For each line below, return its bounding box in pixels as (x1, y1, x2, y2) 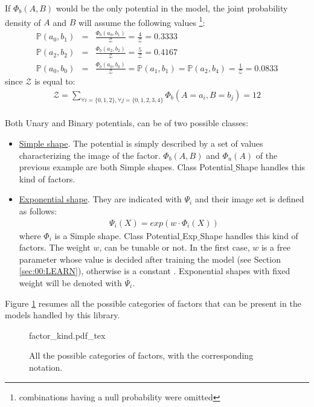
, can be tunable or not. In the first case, (99, 241, 250, 254)
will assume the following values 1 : (78, 14, 205, 28)
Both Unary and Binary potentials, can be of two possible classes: (5, 117, 249, 129)
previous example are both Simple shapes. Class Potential (19, 161, 233, 173)
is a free (261, 241, 290, 254)
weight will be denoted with (19, 276, 122, 289)
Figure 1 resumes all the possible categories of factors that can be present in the (5, 296, 301, 309)
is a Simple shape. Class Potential (54, 229, 180, 242)
